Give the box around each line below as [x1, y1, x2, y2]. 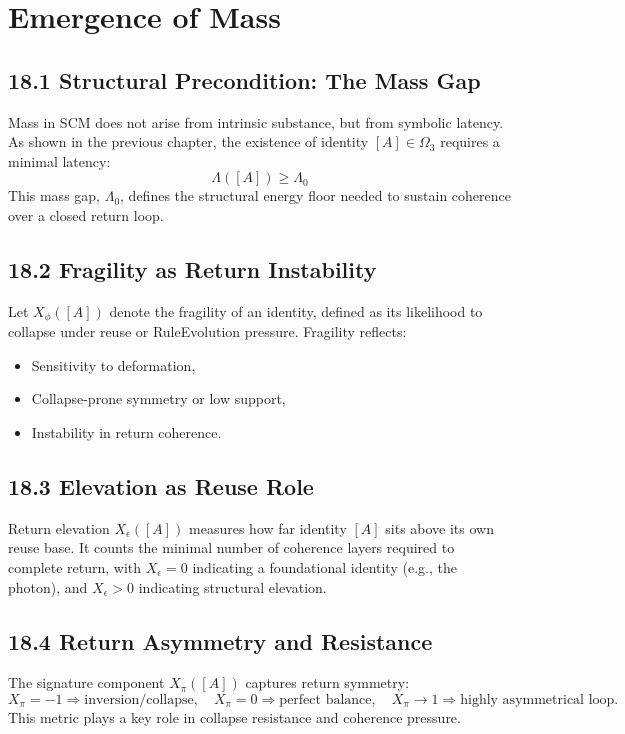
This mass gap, [8, 185, 100, 206]
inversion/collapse [84, 692, 194, 707]
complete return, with [8, 556, 142, 577]
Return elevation [8, 517, 110, 538]
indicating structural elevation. [138, 576, 327, 597]
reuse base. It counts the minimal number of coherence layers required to [8, 537, 455, 558]
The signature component [8, 672, 165, 693]
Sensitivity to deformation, [31, 354, 196, 375]
